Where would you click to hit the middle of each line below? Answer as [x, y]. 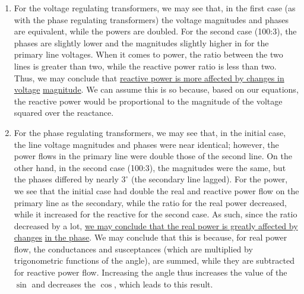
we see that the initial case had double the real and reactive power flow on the [156, 190]
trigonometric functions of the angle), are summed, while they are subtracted [154, 260]
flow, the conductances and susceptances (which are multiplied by [133, 249]
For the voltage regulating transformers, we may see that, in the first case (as [155, 8]
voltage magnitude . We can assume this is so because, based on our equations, [156, 89]
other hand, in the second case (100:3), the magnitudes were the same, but [150, 167]
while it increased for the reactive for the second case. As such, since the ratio [156, 214]
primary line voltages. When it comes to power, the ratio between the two [148, 54]
